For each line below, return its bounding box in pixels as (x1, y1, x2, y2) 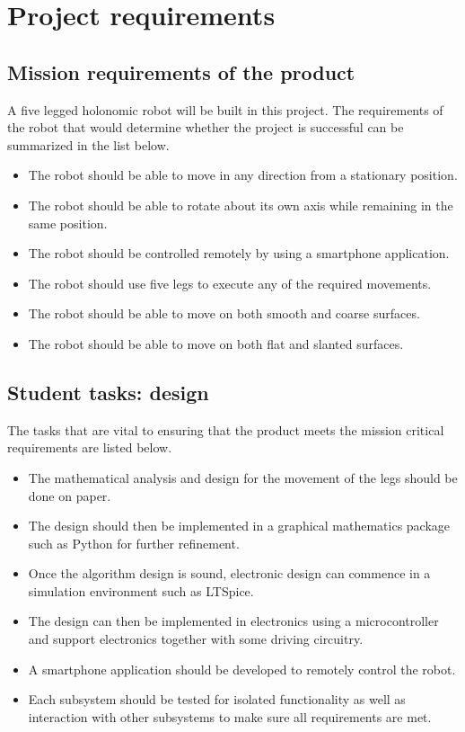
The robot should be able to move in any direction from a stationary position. (28, 165, 458, 184)
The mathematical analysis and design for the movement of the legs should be (28, 468, 458, 487)
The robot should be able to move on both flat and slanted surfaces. (28, 334, 404, 353)
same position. (28, 213, 108, 232)
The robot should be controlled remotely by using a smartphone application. (28, 244, 450, 263)
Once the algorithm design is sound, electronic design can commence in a (28, 564, 431, 583)
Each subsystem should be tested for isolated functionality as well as (28, 690, 406, 709)
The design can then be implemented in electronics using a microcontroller (28, 611, 439, 630)
